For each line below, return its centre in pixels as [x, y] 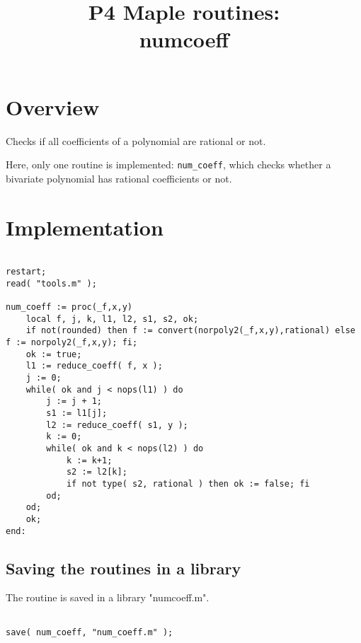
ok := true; [54, 354]
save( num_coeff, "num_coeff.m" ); [90, 632]
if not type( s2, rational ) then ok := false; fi [188, 483]
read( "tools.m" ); [51, 283]
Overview [53, 106]
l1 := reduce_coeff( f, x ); [94, 366]
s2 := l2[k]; [97, 472]
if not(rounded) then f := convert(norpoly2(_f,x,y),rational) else [190, 331]
